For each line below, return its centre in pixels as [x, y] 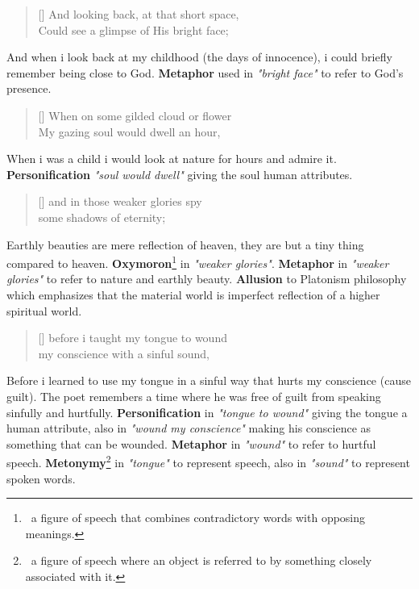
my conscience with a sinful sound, [124, 353]
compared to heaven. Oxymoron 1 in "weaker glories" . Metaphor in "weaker [198, 262]
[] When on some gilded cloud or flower [135, 115]
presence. [29, 88]
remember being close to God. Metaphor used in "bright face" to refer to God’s [205, 72]
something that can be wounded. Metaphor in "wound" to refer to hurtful [191, 443]
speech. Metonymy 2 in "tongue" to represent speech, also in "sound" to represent [208, 461]
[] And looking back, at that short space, [139, 14]
